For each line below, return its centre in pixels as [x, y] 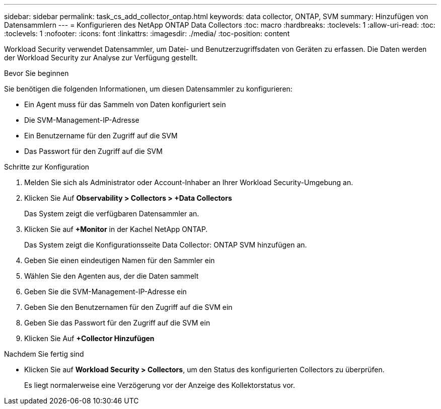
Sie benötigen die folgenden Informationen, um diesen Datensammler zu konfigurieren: [148, 89]
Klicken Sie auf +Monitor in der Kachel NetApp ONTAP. [116, 229]
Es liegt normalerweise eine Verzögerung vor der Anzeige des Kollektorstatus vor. [160, 385]
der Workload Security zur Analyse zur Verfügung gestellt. [101, 58]
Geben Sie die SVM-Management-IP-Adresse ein [105, 292]
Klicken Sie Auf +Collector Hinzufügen [89, 338]
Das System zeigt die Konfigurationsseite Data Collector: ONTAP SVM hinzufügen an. [166, 245]
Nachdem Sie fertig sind [44, 354]
